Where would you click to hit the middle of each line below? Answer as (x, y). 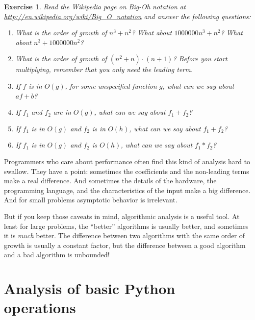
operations (40, 308)
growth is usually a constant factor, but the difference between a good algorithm (125, 245)
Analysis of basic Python (90, 288)
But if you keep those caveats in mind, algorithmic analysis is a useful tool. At (122, 216)
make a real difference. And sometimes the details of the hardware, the (110, 181)
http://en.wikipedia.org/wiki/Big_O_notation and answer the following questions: (127, 16)
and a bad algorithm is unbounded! (57, 255)
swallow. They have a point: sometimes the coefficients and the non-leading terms (127, 171)
